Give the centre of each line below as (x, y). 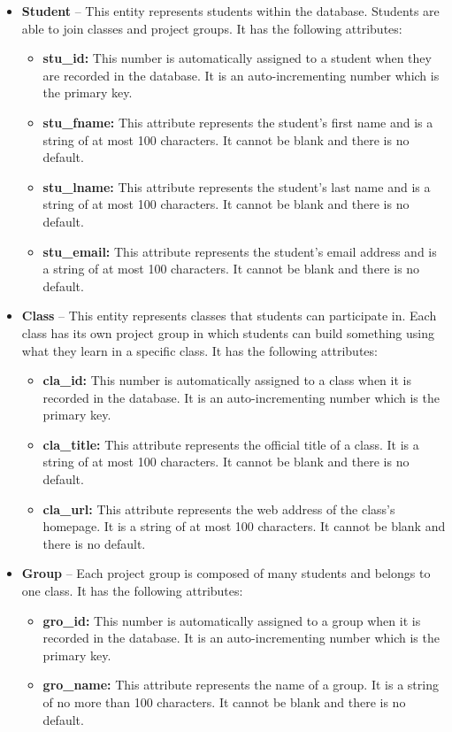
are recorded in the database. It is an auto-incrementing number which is (241, 75)
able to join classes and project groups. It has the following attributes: (212, 28)
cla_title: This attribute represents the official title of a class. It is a (231, 444)
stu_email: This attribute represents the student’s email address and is (240, 251)
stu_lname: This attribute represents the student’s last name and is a (237, 186)
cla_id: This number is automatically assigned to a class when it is (227, 380)
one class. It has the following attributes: (132, 591)
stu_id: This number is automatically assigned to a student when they (237, 58)
